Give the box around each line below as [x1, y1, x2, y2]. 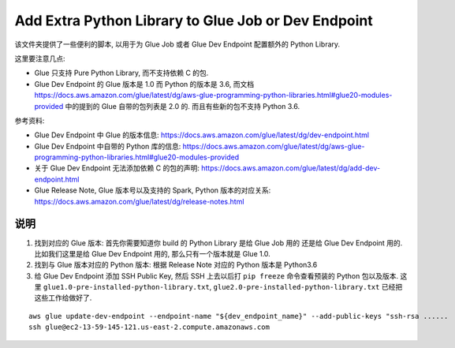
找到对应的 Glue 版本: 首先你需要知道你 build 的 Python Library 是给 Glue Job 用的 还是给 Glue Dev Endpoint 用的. [34, 238, 403, 248]
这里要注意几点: [14, 54, 66, 63]
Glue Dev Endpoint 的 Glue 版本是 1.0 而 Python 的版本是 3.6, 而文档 [34, 79, 255, 88]
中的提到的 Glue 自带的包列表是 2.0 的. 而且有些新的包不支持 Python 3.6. [65, 101, 300, 110]
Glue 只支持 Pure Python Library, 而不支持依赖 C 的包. [34, 68, 209, 78]
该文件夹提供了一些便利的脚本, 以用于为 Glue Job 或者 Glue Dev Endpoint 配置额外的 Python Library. [14, 39, 341, 49]
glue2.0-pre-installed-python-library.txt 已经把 [213, 283, 403, 292]
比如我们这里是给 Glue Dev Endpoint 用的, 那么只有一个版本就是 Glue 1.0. [34, 249, 271, 258]
